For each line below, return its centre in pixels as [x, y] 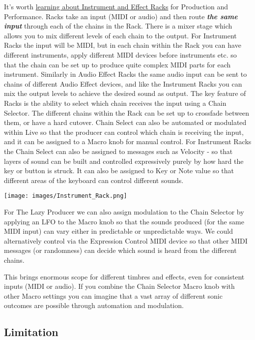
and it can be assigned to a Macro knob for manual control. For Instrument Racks [128, 141]
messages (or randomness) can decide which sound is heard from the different [120, 250]
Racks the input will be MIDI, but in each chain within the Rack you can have [123, 45]
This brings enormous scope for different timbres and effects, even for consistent [124, 276]
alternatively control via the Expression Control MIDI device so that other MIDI [126, 240]
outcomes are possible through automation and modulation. [94, 305]
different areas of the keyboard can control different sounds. [94, 180]
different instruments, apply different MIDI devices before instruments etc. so [120, 54]
